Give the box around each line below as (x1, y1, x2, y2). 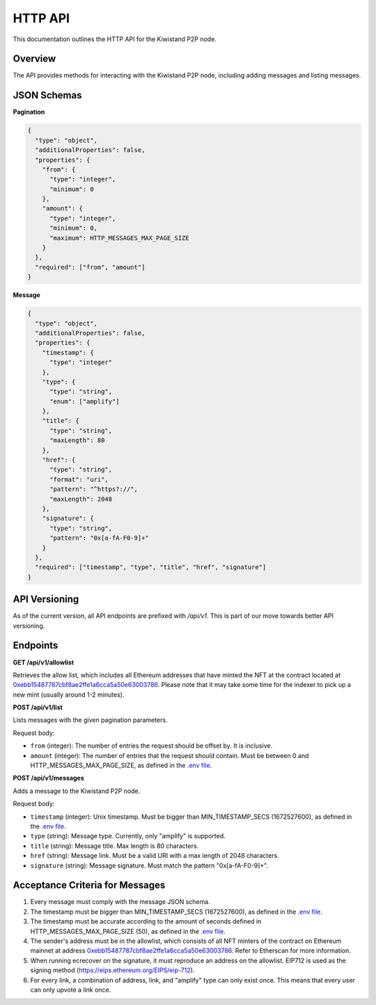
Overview (13, 53, 56, 65)
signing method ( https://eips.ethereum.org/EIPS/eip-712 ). (30, 966, 195, 974)
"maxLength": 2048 (49, 495, 113, 503)
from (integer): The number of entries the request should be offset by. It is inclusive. (30, 741, 273, 750)
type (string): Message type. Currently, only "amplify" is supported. (30, 832, 226, 840)
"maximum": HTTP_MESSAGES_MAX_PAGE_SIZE (49, 234, 189, 242)
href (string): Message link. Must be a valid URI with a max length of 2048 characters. (30, 852, 280, 860)
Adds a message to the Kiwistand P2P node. (13, 787, 141, 795)
